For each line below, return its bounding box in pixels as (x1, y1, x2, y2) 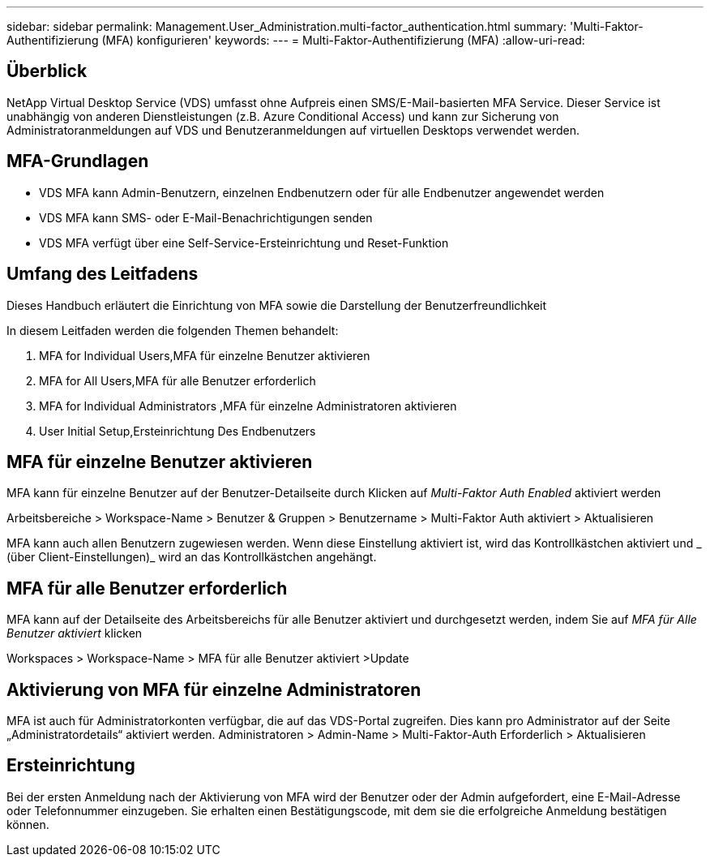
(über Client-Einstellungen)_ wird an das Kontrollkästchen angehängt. (6, 550, 377, 565)
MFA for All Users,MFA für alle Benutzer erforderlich (39, 373, 316, 388)
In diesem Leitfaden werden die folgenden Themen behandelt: (6, 323, 339, 337)
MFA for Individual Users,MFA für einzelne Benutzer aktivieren (39, 348, 370, 363)
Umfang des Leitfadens (6, 264, 199, 285)
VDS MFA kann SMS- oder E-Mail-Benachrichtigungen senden (39, 210, 373, 225)
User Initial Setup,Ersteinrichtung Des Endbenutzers (39, 423, 316, 438)
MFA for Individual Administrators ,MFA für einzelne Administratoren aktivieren (39, 398, 457, 413)
